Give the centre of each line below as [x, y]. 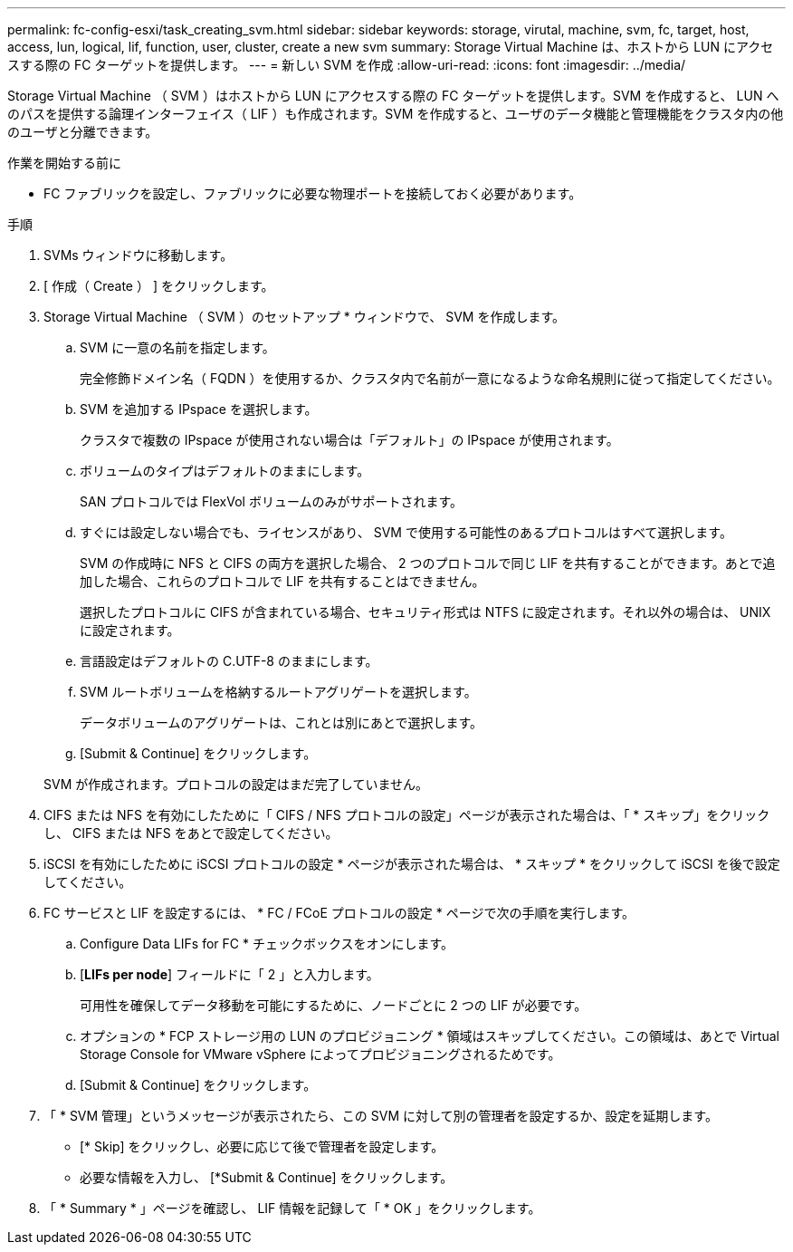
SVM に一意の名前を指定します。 [177, 347]
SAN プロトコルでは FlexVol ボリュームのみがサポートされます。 [272, 501]
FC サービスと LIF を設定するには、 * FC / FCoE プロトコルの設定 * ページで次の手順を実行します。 [339, 913]
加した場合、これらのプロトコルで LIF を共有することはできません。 [282, 581]
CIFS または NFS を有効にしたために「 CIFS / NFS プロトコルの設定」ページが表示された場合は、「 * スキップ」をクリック [407, 815]
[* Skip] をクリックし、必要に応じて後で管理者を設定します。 [262, 1146]
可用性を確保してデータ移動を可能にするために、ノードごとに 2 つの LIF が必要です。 [334, 1005]
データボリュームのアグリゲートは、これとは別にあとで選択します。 [282, 722]
